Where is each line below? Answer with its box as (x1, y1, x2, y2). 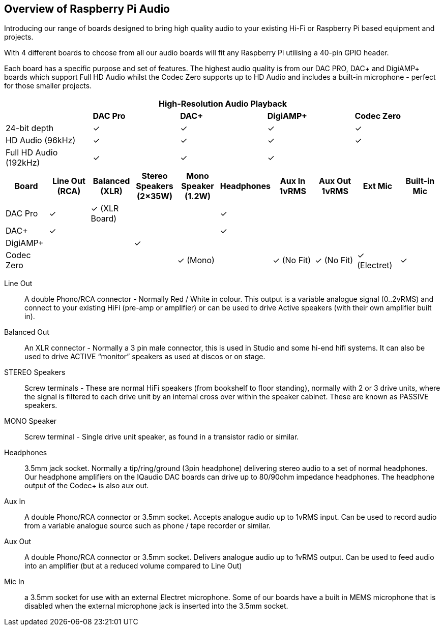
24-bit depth (6, 123, 54, 134)
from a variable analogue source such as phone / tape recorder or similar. (24, 521, 271, 530)
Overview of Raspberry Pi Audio (4, 3, 170, 15)
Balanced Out (4, 328, 49, 337)
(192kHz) (6, 157, 40, 168)
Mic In (4, 577, 25, 586)
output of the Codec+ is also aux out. (24, 481, 149, 490)
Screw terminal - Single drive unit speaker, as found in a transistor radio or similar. (24, 432, 299, 442)
